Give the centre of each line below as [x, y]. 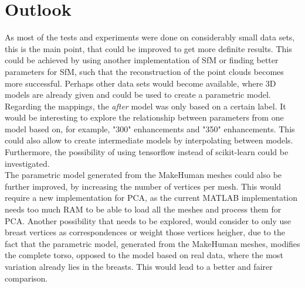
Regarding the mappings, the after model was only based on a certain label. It [145, 106]
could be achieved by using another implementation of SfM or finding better [142, 60]
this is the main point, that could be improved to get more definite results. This [148, 48]
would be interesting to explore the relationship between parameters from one [144, 117]
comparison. [26, 278]
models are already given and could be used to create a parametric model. [138, 95]
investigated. [27, 163]
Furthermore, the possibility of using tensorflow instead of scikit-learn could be [147, 152]
